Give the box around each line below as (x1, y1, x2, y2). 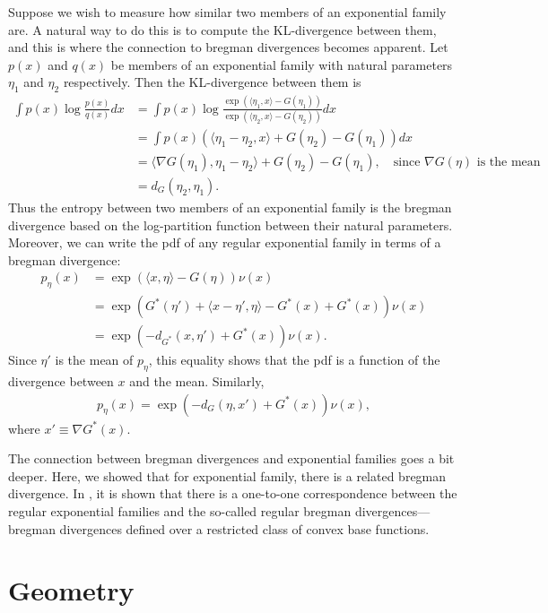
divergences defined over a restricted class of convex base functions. (59, 519, 430, 538)
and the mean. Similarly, (129, 371, 265, 390)
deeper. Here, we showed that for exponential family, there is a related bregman (8, 466, 447, 485)
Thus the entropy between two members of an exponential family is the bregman (8, 197, 452, 216)
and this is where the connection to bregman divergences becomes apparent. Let (8, 38, 448, 56)
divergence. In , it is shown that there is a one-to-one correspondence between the (8, 484, 457, 503)
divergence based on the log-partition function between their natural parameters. (8, 215, 453, 234)
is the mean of (55, 350, 134, 369)
